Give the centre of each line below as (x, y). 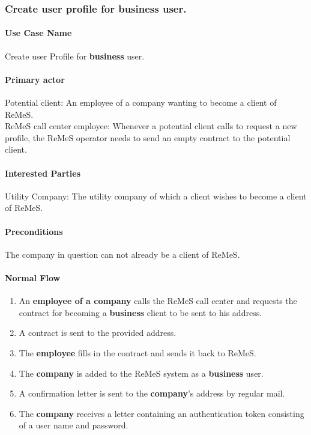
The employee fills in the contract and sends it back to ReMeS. (137, 352)
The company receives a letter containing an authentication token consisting (162, 413)
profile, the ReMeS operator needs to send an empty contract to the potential (148, 137)
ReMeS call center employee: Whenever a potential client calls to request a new (151, 126)
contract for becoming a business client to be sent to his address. (140, 312)
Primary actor (35, 79)
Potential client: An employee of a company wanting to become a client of (141, 102)
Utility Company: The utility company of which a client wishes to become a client (156, 196)
